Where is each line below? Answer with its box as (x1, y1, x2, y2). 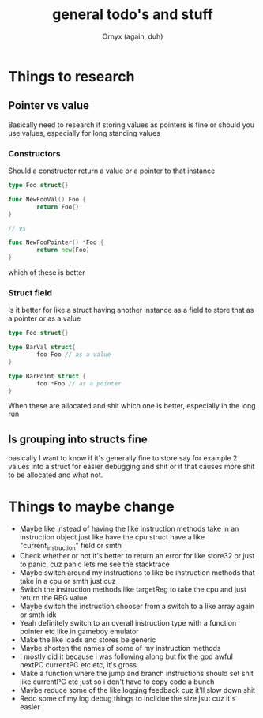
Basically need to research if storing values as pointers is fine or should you (8, 120, 255, 130)
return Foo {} (36, 203, 80, 211)
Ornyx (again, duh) (102, 32, 163, 41)
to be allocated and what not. (8, 470, 103, 479)
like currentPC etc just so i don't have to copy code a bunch (19, 677, 215, 686)
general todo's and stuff (52, 6, 213, 24)
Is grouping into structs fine (8, 432, 148, 445)
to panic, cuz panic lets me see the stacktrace (19, 559, 170, 570)
